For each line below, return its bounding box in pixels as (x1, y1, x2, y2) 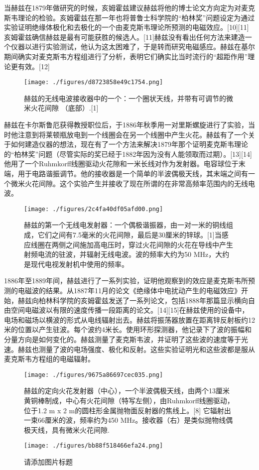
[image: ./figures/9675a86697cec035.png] (24, 371, 163, 378)
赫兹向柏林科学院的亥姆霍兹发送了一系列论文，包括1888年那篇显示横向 (17, 295, 248, 305)
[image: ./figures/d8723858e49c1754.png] (24, 79, 163, 86)
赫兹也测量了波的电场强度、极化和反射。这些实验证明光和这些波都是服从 (17, 344, 255, 354)
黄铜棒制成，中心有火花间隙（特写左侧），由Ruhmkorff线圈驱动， (24, 395, 234, 405)
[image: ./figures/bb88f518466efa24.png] (24, 442, 163, 450)
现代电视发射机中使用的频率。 (30, 258, 129, 269)
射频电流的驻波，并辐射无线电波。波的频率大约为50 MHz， (24, 249, 216, 259)
